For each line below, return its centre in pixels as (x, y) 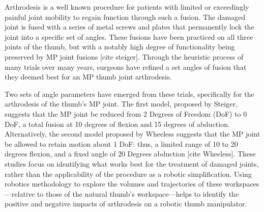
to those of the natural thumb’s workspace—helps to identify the (138, 193)
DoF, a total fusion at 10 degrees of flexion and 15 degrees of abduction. (117, 124)
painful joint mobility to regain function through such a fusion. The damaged (125, 17)
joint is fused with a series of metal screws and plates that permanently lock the (129, 27)
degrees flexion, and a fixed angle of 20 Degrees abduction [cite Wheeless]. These (130, 154)
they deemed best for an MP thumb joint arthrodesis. (88, 77)
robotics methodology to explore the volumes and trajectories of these (113, 184)
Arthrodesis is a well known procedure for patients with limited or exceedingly (127, 7)
